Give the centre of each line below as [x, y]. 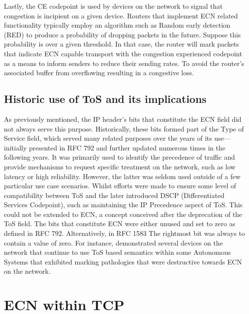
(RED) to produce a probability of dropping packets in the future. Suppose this [122, 34]
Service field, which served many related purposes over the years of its [108, 138]
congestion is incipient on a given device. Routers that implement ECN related [121, 15]
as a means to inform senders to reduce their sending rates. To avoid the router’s [124, 63]
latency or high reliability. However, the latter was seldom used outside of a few [122, 176]
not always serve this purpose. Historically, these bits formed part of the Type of [124, 128]
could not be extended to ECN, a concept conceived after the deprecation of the [123, 214]
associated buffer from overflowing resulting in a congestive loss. [99, 73]
